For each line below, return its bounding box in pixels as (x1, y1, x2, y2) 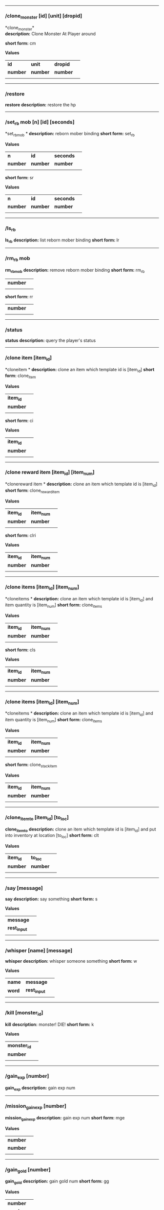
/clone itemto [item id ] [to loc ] (5, 814, 69, 822)
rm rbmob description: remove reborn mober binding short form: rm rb (5, 267, 145, 274)
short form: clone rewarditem (5, 487, 60, 495)
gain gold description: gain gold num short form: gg (5, 1178, 109, 1186)
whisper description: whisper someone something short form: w (5, 958, 138, 964)
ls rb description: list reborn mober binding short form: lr (5, 237, 120, 244)
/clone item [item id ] (5, 354, 52, 362)
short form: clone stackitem (5, 761, 57, 769)
